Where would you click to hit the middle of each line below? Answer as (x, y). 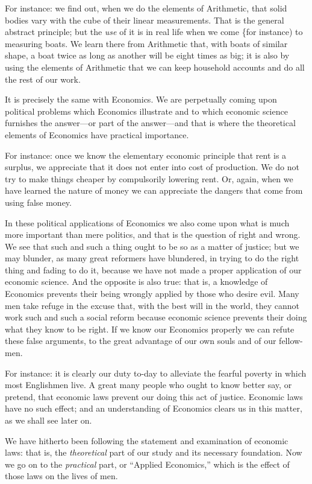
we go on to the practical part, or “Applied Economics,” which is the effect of (147, 464)
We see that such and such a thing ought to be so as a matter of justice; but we (152, 246)
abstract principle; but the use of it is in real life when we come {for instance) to (154, 32)
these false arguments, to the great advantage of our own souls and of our (141, 341)
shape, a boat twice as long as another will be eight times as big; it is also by (147, 55)
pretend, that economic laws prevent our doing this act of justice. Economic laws (154, 396)
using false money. (38, 202)
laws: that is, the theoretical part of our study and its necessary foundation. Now (154, 452)
